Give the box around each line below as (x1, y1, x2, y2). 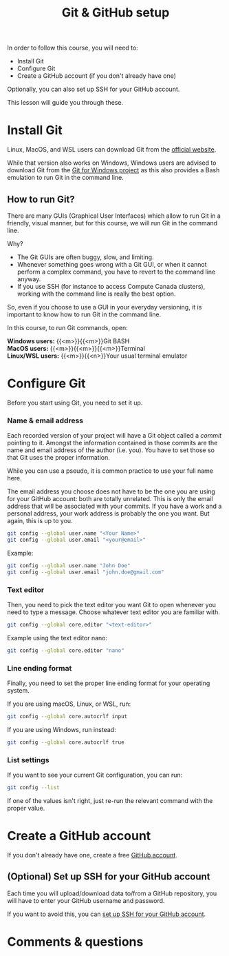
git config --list (7, 784, 60, 791)
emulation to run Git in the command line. (7, 174, 124, 182)
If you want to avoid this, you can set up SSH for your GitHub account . (7, 910, 206, 918)
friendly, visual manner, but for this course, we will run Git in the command (7, 218, 218, 227)
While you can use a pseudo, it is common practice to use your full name (7, 467, 213, 475)
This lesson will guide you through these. (7, 99, 124, 107)
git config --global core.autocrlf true (7, 739, 125, 746)
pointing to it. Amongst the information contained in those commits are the (7, 439, 218, 447)
